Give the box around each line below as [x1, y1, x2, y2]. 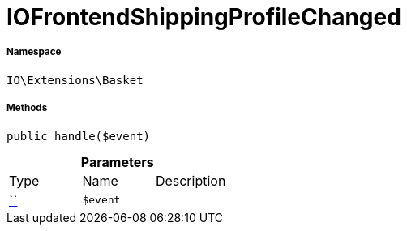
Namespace [6, 46, 62, 58]
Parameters [80, 153, 154, 170]
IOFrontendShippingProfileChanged [6, 3, 401, 31]
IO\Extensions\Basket [6, 73, 144, 87]
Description [155, 172, 226, 189]
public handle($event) [6, 129, 151, 143]
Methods [6, 102, 48, 114]
